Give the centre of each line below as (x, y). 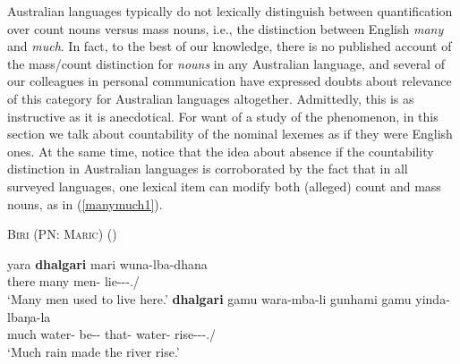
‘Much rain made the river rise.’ (94, 351)
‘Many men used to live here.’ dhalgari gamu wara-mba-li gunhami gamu (209, 298)
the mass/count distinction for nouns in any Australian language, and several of (226, 63)
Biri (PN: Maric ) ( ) (62, 234)
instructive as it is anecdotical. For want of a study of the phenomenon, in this (223, 116)
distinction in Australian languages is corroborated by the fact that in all (208, 169)
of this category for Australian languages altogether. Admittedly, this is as (211, 98)
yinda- (433, 298)
